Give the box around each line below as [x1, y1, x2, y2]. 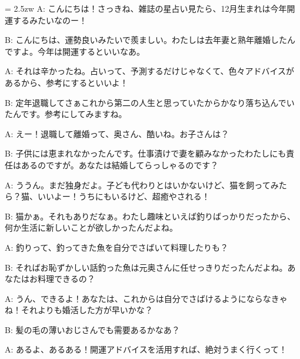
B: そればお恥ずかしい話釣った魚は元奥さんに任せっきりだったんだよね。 [5, 261, 288, 273]
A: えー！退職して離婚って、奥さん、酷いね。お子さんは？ [5, 127, 229, 139]
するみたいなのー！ [12, 14, 87, 26]
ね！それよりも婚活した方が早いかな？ [5, 304, 153, 316]
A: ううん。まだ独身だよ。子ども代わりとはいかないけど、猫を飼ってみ [5, 178, 279, 191]
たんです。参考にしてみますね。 [5, 108, 127, 120]
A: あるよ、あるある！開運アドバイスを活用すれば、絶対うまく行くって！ [5, 343, 287, 355]
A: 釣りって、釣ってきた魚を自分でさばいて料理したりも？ [5, 241, 229, 253]
